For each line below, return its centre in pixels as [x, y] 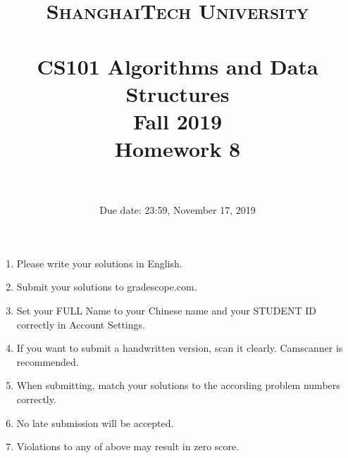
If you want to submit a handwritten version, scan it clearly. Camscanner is [180, 348]
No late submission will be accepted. [95, 422]
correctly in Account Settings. [81, 324]
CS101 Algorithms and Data [178, 66]
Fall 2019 [178, 121]
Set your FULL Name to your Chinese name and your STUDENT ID [167, 311]
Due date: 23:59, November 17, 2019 [178, 210]
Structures [178, 93]
